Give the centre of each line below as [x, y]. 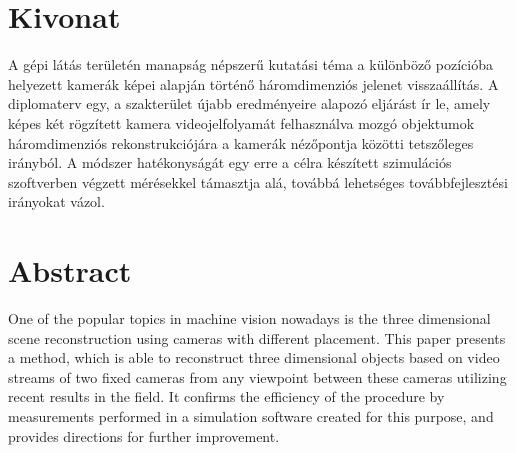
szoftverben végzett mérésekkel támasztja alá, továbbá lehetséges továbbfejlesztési [258, 181]
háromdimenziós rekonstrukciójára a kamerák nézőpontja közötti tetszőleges [241, 142]
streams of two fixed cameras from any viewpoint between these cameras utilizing [257, 376]
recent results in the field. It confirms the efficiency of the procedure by [226, 396]
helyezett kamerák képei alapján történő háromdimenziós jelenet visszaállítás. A [253, 83]
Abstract [70, 270]
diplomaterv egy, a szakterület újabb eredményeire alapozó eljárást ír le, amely [249, 103]
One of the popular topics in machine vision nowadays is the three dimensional [249, 318]
